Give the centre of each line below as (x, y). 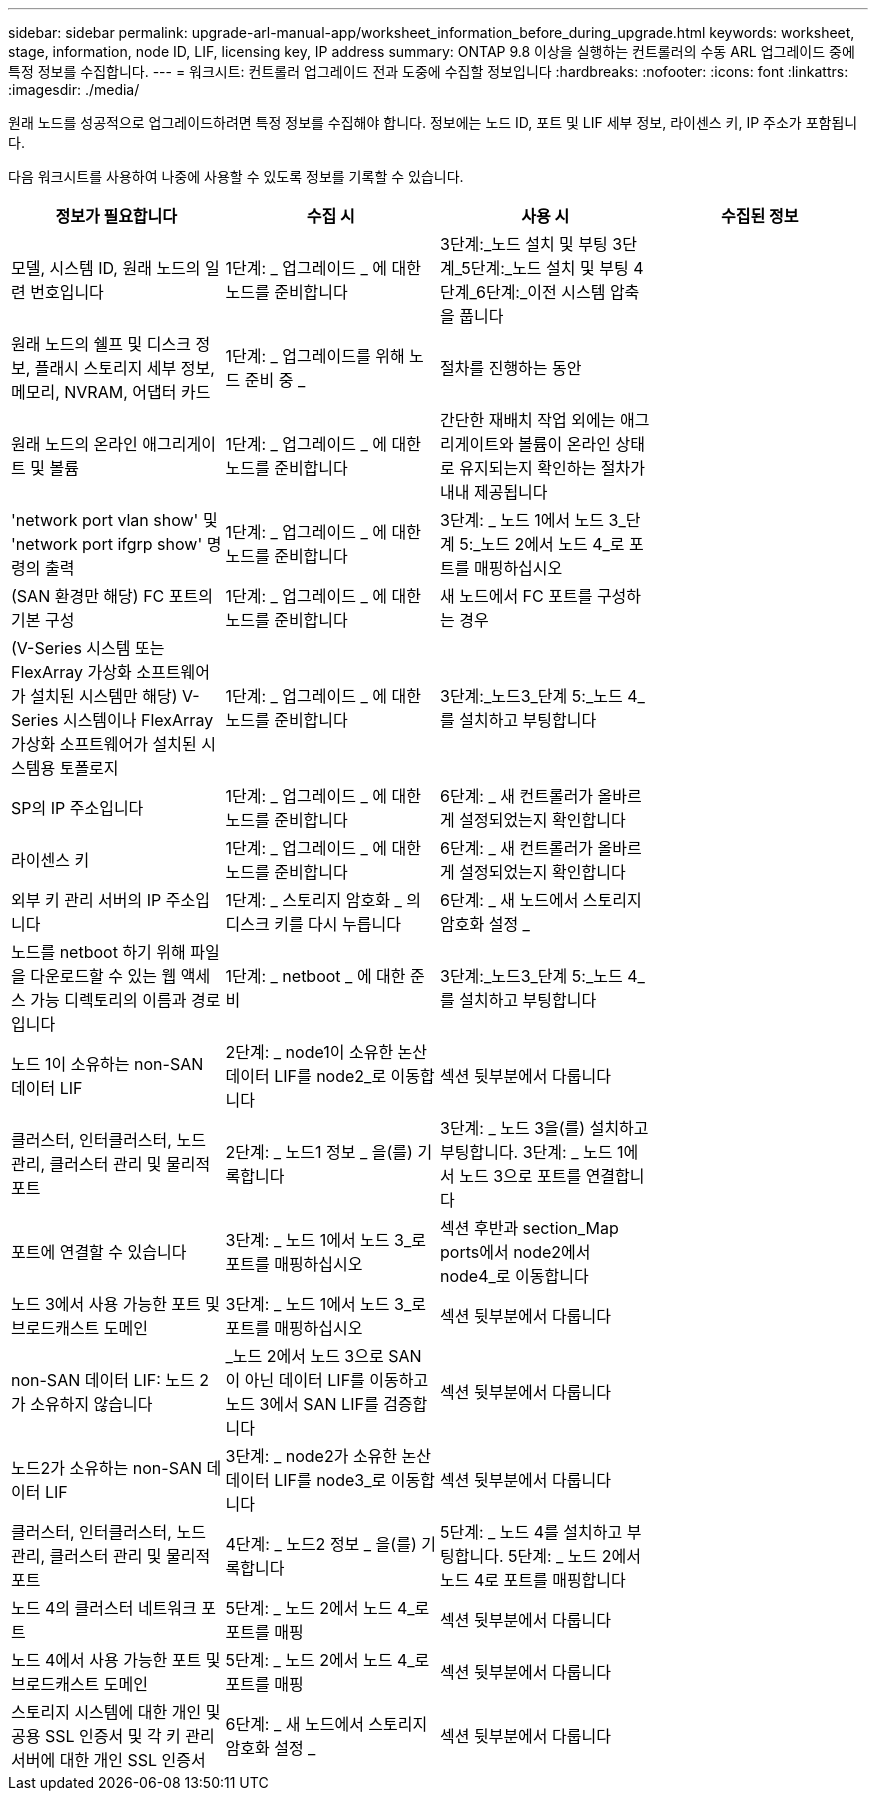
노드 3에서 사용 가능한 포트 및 (116, 1304)
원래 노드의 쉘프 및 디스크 (101, 344)
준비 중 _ (275, 380)
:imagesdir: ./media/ (74, 89)
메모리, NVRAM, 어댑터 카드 (111, 392)
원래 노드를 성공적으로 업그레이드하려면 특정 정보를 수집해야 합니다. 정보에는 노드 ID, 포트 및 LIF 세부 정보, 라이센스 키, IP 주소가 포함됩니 (433, 122)
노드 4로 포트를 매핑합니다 (533, 1580)
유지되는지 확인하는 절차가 (552, 468)
